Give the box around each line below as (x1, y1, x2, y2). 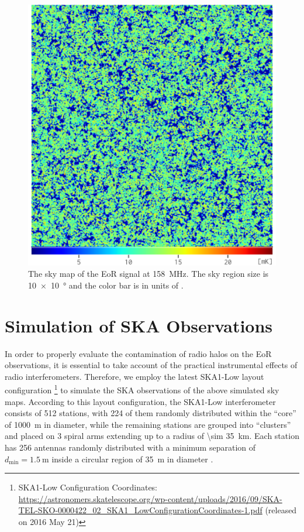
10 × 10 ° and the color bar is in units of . (28, 279, 184, 291)
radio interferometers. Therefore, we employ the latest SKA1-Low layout (5, 370, 264, 382)
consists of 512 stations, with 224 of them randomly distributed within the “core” (5, 407, 296, 419)
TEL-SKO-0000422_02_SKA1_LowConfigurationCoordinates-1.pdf (18, 504, 262, 516)
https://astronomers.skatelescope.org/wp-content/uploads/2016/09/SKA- (18, 492, 282, 504)
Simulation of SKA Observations (5, 313, 273, 337)
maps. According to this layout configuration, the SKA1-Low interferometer (5, 395, 276, 407)
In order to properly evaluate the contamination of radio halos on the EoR (5, 347, 272, 359)
